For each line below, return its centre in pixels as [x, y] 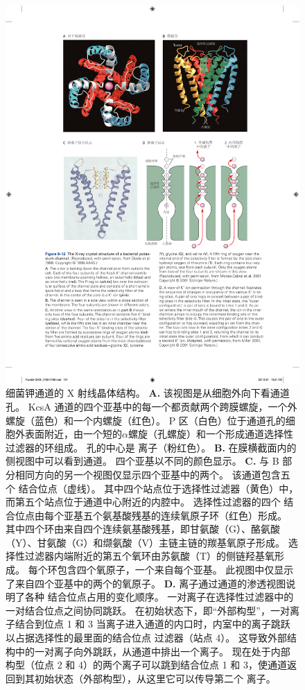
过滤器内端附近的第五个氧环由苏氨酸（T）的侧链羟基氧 [150, 556]
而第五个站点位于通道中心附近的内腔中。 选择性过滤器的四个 [143, 502]
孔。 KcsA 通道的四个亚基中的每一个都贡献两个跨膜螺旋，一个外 [151, 406]
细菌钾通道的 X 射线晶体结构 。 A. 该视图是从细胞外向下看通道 [148, 393]
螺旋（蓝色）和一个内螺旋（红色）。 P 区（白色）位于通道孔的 [146, 420]
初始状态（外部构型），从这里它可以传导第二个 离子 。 [155, 678]
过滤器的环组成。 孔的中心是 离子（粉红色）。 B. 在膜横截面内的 [151, 447]
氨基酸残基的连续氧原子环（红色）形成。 [194, 515]
